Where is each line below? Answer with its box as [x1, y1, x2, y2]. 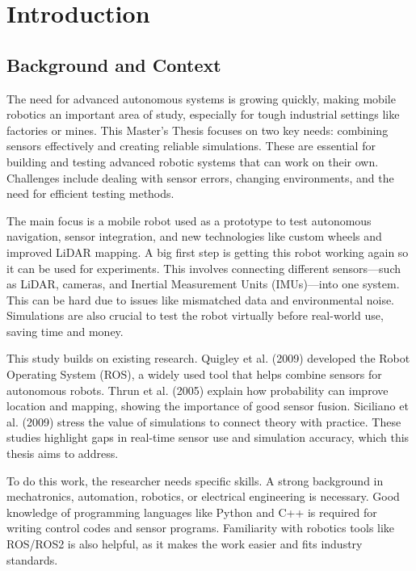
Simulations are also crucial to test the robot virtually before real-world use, [6, 307, 384, 324]
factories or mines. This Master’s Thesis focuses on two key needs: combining [6, 121, 389, 138]
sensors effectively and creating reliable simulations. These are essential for [6, 137, 376, 154]
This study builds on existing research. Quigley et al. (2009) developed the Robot [6, 350, 410, 367]
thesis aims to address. [6, 445, 119, 462]
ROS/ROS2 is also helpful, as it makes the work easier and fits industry [6, 535, 363, 552]
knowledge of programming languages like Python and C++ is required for [6, 503, 377, 520]
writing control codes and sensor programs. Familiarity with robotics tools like [6, 519, 395, 536]
